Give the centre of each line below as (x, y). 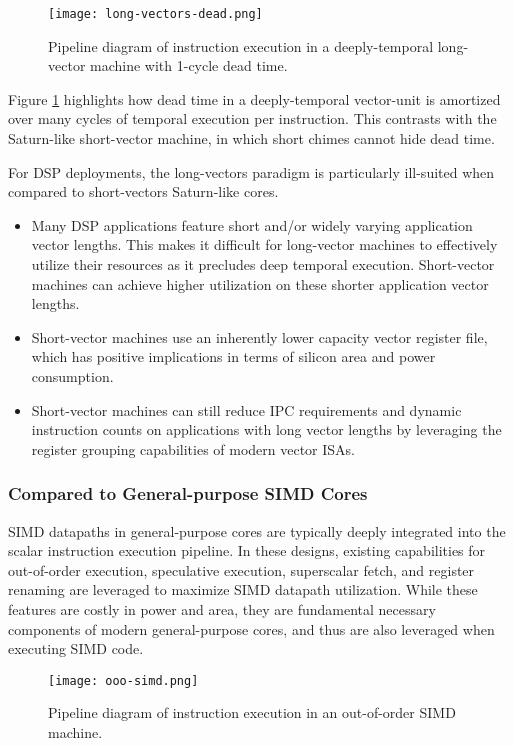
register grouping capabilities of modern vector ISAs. (193, 448)
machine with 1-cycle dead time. (189, 65)
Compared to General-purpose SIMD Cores (188, 493)
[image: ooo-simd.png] (123, 680)
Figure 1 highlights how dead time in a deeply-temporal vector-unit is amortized (254, 98)
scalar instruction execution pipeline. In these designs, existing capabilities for (247, 550)
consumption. (72, 375)
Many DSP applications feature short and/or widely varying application (252, 224)
